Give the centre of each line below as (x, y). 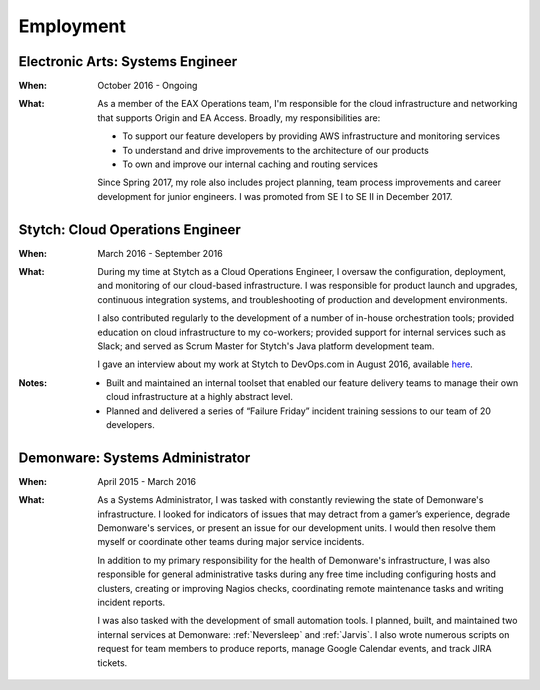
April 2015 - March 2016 (147, 481)
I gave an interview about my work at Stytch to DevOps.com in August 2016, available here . (285, 364)
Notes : (33, 382)
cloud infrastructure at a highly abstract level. (200, 397)
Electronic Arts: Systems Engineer (128, 61)
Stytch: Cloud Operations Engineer (130, 229)
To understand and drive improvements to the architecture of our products (275, 150)
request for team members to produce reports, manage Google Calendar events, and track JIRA (294, 649)
